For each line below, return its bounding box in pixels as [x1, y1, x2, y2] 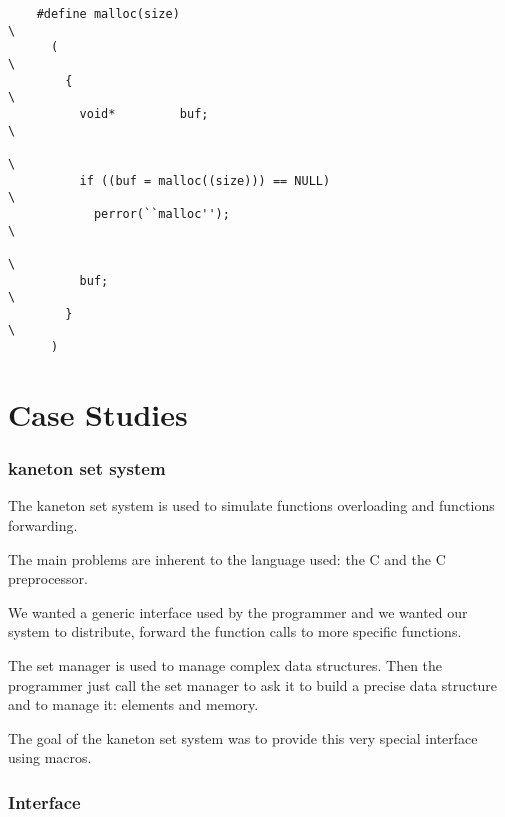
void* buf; [79, 106, 209, 121]
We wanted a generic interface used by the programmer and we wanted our [8, 601, 468, 622]
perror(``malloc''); [93, 206, 230, 221]
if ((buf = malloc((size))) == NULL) [79, 173, 331, 188]
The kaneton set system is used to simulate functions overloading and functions [8, 495, 495, 516]
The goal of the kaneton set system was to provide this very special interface [8, 727, 478, 748]
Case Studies [8, 393, 188, 434]
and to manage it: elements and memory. [8, 694, 259, 715]
